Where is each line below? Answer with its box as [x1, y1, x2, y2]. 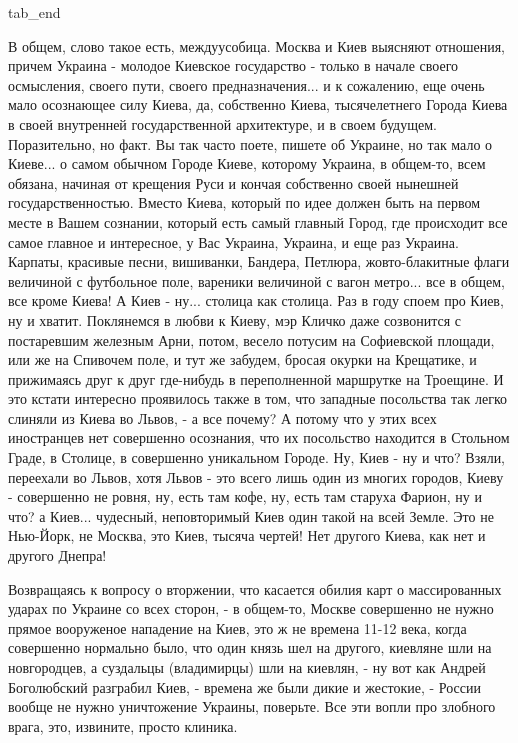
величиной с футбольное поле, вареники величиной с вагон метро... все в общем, [8, 270, 505, 291]
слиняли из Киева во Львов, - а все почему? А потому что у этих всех [8, 407, 437, 428]
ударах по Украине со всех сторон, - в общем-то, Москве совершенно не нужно [8, 598, 494, 619]
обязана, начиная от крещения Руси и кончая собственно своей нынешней [8, 172, 459, 193]
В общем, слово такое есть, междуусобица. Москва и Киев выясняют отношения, [8, 35, 505, 56]
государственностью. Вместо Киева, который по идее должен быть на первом [8, 192, 481, 213]
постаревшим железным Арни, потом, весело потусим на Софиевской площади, [8, 329, 495, 350]
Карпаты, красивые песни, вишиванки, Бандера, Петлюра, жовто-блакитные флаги [8, 251, 510, 272]
